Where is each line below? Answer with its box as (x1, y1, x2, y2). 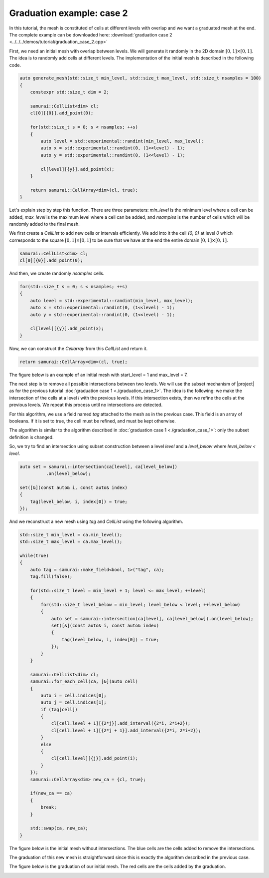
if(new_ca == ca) (30, 791, 73, 796)
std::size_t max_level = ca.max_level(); (19, 539, 123, 544)
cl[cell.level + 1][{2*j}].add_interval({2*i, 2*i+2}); (51, 721, 191, 726)
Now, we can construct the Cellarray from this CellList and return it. (9, 345, 148, 352)
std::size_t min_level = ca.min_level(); (19, 532, 123, 537)
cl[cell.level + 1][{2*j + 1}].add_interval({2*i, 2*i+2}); (51, 727, 201, 733)
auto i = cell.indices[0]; (40, 692, 107, 698)
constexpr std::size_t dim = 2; (30, 89, 110, 95)
